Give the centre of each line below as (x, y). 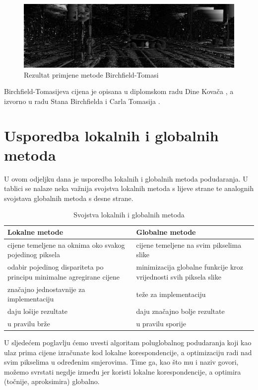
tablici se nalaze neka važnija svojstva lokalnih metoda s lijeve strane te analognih (129, 188)
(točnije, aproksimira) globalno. (52, 381)
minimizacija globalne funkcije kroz (190, 267)
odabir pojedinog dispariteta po (56, 267)
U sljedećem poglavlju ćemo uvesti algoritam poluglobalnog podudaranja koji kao (128, 342)
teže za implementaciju (171, 294)
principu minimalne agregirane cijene (64, 276)
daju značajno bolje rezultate (180, 311)
